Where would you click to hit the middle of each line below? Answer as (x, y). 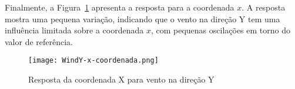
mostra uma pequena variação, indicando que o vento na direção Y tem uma (143, 18)
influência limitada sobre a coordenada (74, 30)
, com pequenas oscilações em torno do (220, 30)
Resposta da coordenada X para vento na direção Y (121, 79)
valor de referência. (39, 41)
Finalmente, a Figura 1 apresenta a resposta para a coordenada (120, 7)
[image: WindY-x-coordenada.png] (93, 61)
